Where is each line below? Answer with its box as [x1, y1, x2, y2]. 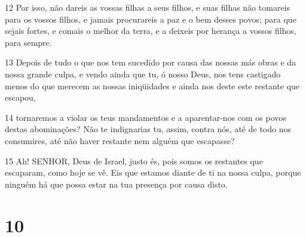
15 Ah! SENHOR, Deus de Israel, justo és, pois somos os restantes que [5, 154, 263, 167]
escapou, [5, 91, 36, 104]
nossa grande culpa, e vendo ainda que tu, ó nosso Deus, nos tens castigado [5, 67, 281, 80]
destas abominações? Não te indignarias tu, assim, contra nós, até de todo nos [5, 123, 291, 135]
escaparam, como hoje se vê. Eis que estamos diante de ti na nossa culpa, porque [5, 166, 301, 179]
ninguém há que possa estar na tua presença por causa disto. [5, 177, 228, 190]
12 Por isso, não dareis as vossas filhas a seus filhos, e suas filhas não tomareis [5, 1, 290, 13]
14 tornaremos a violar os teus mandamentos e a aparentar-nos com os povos [5, 111, 286, 123]
